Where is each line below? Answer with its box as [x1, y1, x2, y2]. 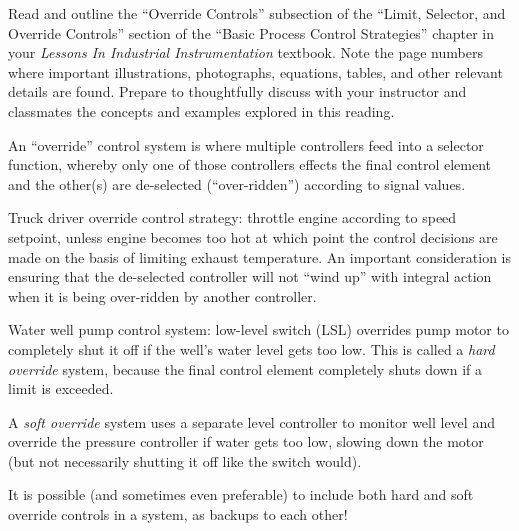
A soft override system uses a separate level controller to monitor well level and [8, 411, 495, 432]
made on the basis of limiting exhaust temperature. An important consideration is [8, 246, 512, 267]
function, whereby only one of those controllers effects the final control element [8, 154, 491, 175]
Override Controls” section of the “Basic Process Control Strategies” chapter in [8, 22, 495, 43]
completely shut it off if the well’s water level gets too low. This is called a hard [8, 338, 495, 359]
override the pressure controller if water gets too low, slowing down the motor [8, 431, 484, 452]
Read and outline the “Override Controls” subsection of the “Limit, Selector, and [8, 3, 506, 23]
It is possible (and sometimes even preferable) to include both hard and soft [8, 484, 474, 505]
